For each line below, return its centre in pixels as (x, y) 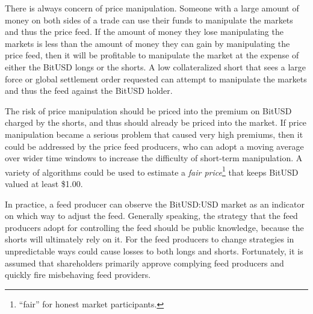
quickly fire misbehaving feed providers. (78, 275)
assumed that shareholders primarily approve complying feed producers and (144, 263)
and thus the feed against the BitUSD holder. (89, 91)
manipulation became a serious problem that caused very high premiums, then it (154, 134)
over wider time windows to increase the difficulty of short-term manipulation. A (154, 158)
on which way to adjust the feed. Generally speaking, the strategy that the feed (151, 216)
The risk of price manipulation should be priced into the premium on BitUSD (148, 110)
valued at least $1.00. (44, 183)
